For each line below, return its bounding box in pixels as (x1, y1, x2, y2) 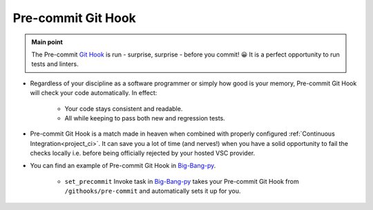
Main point (31, 38, 64, 46)
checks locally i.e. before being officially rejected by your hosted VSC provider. (30, 149, 256, 158)
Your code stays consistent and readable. (64, 104, 183, 113)
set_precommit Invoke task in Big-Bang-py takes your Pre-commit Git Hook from (64, 177, 300, 185)
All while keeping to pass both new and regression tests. (64, 114, 226, 122)
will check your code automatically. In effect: (30, 89, 157, 97)
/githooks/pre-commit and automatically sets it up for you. (64, 187, 241, 196)
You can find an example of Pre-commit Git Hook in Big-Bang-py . (30, 162, 216, 170)
